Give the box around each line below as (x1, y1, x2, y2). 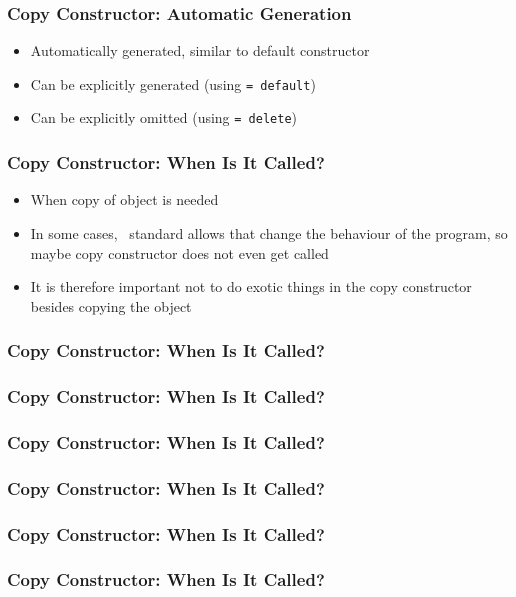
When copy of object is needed (30, 189, 219, 210)
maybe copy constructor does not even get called (30, 242, 329, 263)
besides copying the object (30, 295, 192, 316)
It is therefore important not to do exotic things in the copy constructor (30, 276, 472, 297)
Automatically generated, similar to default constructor (30, 40, 370, 61)
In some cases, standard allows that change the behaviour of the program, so (30, 222, 508, 243)
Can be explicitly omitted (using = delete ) (30, 107, 298, 128)
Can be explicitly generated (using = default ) (30, 73, 316, 94)
